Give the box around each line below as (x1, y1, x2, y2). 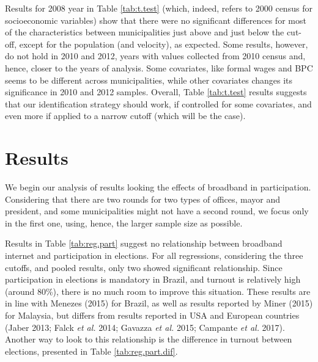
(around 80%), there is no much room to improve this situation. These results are (5, 284, 311, 297)
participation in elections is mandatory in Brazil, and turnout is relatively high (5, 273, 301, 286)
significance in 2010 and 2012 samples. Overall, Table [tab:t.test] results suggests (5, 85, 307, 98)
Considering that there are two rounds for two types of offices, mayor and (5, 192, 281, 205)
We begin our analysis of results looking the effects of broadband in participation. (5, 181, 311, 194)
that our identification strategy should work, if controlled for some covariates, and (5, 97, 312, 110)
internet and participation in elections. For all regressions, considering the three (5, 249, 303, 262)
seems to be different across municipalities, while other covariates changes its (5, 73, 293, 86)
